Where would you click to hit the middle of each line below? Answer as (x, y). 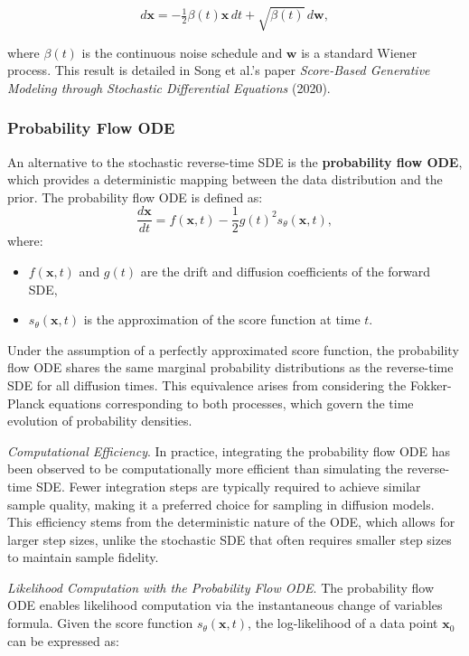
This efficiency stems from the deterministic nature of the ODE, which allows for (231, 522)
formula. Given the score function (100, 623)
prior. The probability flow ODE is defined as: (135, 197)
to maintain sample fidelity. (83, 557)
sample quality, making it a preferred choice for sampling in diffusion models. (221, 504)
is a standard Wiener (359, 52)
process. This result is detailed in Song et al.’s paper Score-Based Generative (219, 70)
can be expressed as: (63, 640)
